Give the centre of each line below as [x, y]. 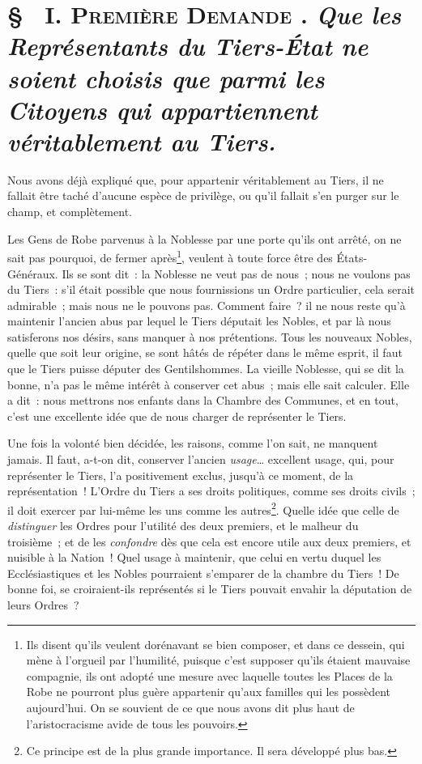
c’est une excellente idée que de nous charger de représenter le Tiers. [177, 416]
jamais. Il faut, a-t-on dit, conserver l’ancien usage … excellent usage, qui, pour [201, 459]
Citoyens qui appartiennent [162, 109]
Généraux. [33, 273]
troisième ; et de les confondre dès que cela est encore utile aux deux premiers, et [209, 541]
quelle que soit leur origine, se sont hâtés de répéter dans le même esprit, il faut [205, 352]
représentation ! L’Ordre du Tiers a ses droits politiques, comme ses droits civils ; [211, 491]
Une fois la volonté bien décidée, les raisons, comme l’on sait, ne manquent [193, 443]
